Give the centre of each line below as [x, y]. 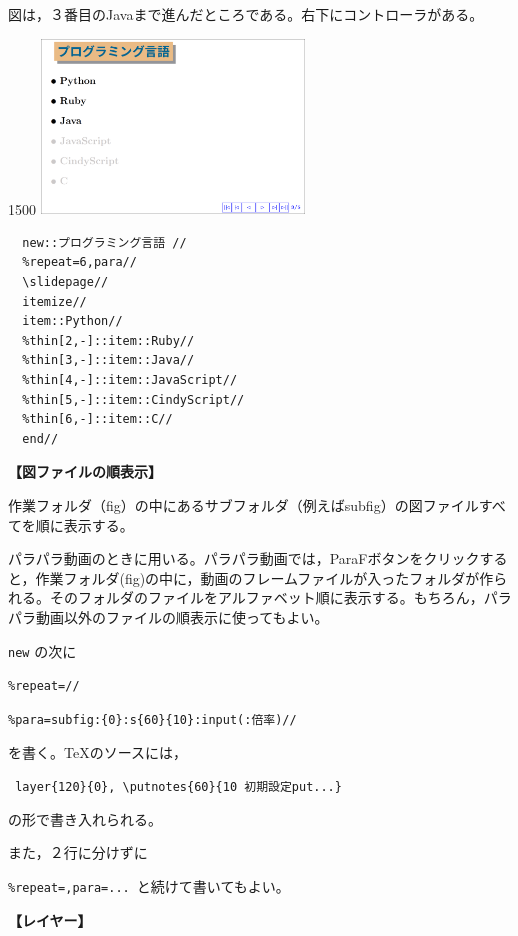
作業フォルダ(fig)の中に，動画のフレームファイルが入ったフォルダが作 [264, 577]
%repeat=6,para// [79, 262]
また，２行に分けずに [78, 852]
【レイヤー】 [50, 919]
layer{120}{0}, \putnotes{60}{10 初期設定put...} [178, 787]
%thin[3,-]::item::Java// [108, 360]
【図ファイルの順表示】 [85, 471]
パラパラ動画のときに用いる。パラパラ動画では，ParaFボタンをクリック [244, 558]
